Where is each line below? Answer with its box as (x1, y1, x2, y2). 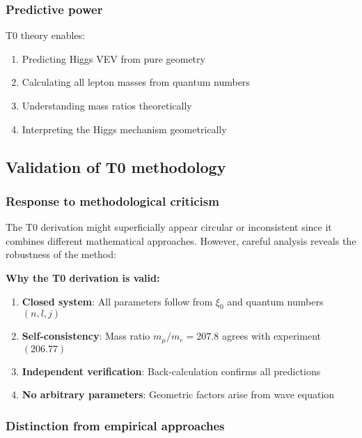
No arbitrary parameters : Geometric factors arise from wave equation (22, 387, 335, 402)
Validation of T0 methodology (6, 156, 226, 177)
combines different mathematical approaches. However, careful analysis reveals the (6, 233, 356, 248)
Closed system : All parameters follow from (22, 294, 213, 308)
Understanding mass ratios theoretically (22, 98, 192, 112)
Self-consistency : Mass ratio (22, 328, 150, 343)
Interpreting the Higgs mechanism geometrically (22, 121, 227, 136)
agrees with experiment (221, 328, 321, 343)
